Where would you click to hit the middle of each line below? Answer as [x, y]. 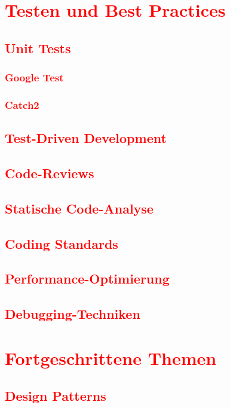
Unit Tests [38, 48]
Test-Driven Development [86, 138]
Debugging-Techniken [73, 314]
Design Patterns [56, 396]
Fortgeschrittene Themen [111, 357]
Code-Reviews [50, 173]
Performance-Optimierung [87, 278]
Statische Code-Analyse [79, 208]
